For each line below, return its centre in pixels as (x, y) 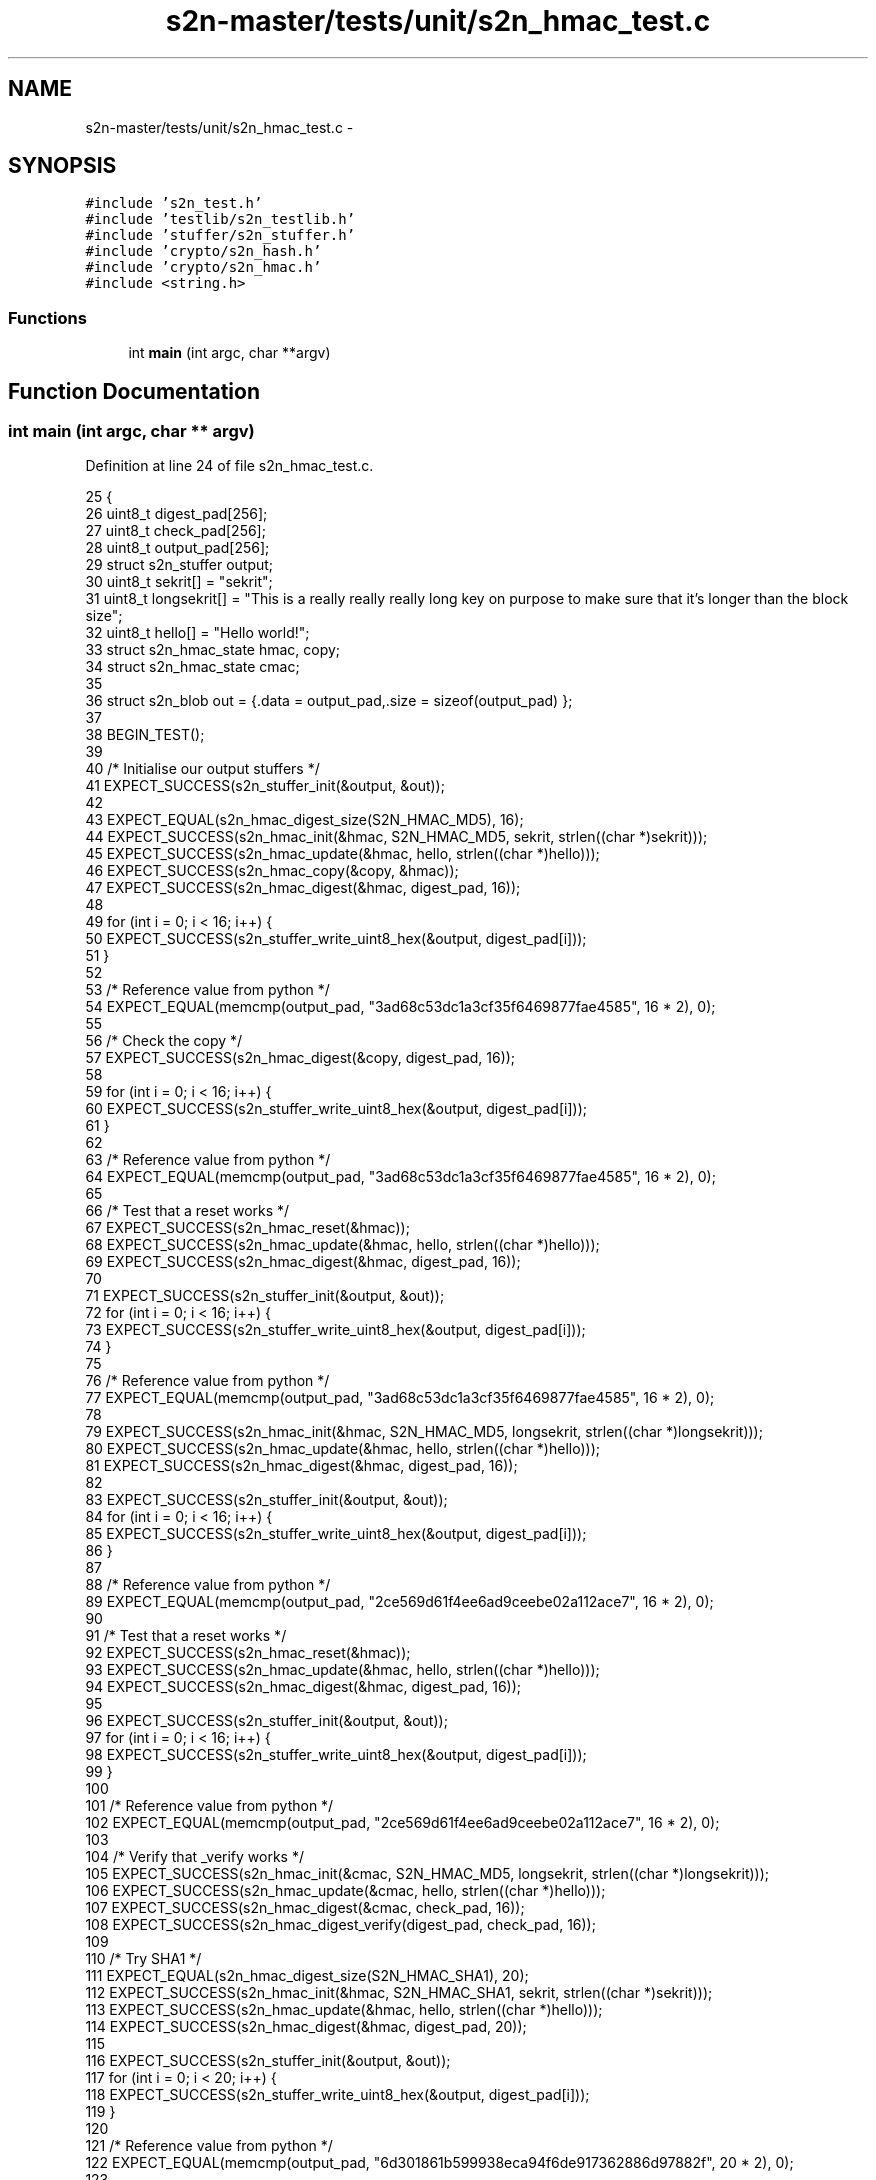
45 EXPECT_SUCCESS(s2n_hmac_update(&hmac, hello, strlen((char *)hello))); (342, 854)
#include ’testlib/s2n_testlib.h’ (220, 219)
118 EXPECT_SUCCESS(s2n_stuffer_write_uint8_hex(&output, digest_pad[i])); (337, 2095)
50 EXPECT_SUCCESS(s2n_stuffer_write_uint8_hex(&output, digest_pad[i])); (336, 939)
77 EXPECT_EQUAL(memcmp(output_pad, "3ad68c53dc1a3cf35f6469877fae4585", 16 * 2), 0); (400, 1398)
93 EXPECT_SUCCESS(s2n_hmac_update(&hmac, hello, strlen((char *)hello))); (342, 1670)
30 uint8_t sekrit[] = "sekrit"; (179, 582)
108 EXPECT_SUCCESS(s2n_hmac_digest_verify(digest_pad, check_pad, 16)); (340, 1925)
